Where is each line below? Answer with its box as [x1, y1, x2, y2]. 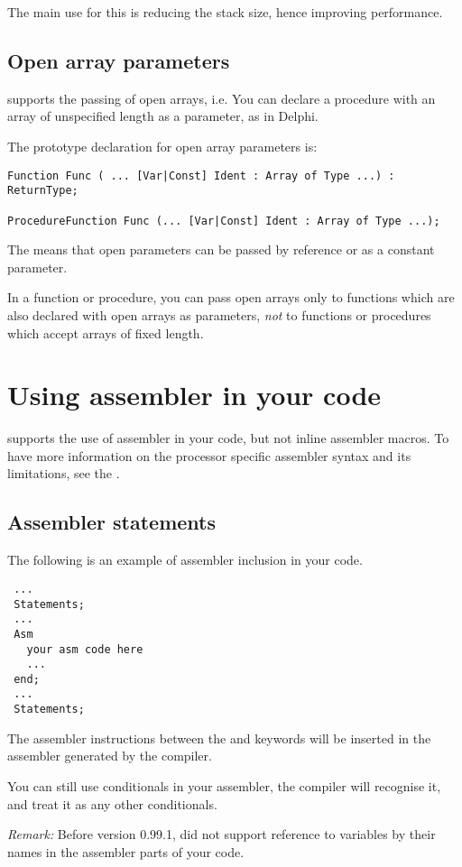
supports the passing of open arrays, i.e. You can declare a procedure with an [7, 88, 436, 107]
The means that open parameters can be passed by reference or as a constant [7, 240, 435, 259]
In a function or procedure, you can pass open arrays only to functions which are [7, 288, 455, 307]
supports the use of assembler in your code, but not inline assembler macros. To [7, 429, 449, 447]
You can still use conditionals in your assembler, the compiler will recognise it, [7, 776, 441, 795]
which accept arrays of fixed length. [7, 323, 204, 342]
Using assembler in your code [7, 376, 382, 413]
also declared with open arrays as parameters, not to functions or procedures [7, 305, 431, 324]
